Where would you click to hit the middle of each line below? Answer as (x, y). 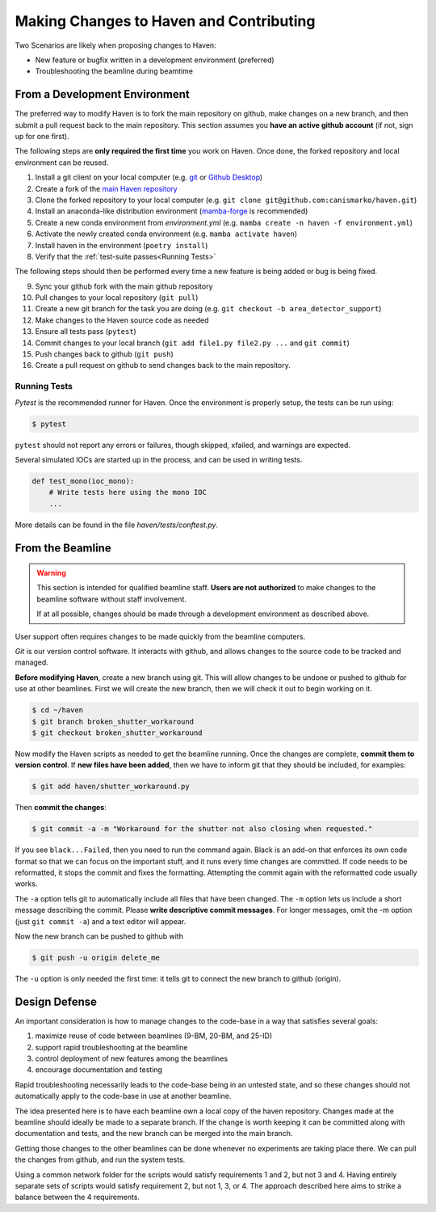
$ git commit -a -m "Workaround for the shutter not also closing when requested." (202, 829)
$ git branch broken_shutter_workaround (113, 721)
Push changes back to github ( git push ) (104, 354)
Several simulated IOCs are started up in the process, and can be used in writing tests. (159, 459)
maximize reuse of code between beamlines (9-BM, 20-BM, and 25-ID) (154, 1036)
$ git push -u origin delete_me (96, 958)
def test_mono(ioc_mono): (83, 481)
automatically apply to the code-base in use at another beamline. (123, 1096)
